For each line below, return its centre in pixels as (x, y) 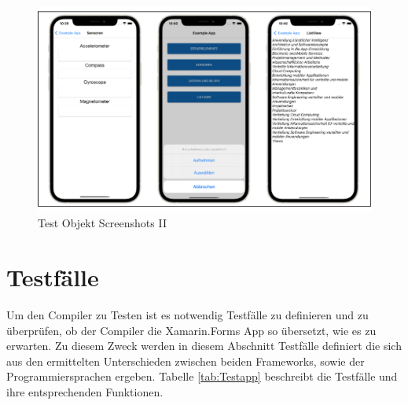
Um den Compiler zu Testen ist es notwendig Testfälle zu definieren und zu (187, 314)
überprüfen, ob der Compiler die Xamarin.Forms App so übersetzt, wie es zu (191, 330)
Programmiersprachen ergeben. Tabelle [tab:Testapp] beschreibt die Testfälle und (202, 376)
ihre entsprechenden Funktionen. (85, 391)
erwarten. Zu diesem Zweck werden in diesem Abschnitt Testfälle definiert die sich (204, 346)
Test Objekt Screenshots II (102, 223)
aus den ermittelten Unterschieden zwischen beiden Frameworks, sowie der (186, 361)
